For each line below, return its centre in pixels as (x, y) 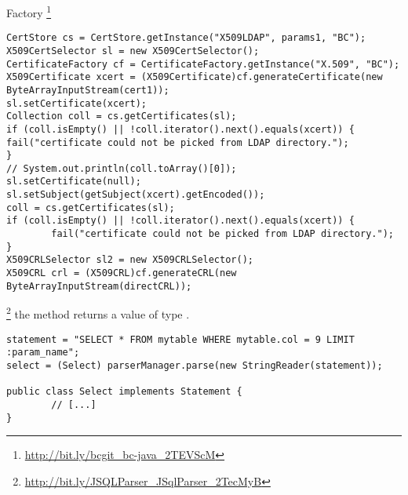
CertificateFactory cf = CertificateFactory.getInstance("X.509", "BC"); (203, 64)
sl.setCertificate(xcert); (76, 103)
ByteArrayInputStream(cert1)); (88, 90)
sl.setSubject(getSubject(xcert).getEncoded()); (136, 195)
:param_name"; (43, 353)
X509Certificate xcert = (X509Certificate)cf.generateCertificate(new (195, 77)
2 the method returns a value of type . (98, 313)
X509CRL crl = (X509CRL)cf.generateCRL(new (122, 273)
